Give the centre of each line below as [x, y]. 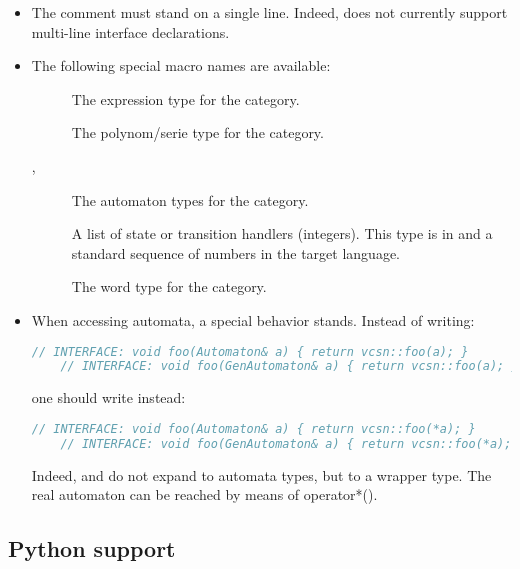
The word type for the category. [169, 286]
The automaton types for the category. [190, 199]
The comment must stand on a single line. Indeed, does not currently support [269, 12]
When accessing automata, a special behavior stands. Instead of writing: [253, 319]
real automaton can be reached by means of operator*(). [204, 494]
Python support [92, 548]
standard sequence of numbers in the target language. [235, 252]
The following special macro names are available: [181, 65]
